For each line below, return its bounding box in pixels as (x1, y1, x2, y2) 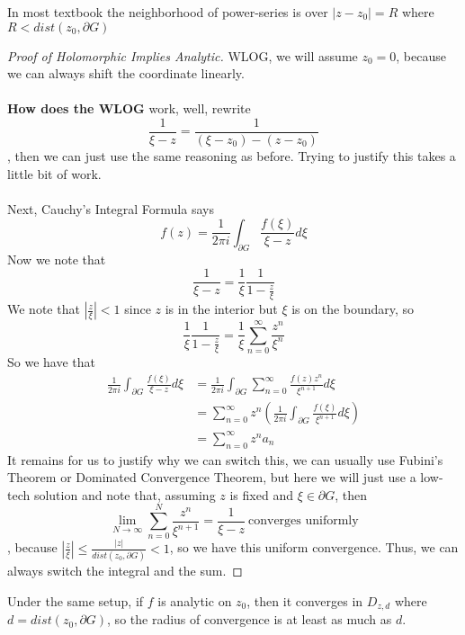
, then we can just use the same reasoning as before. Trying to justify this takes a (7, 147, 456, 165)
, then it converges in (246, 591, 363, 610)
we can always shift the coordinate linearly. (7, 64, 245, 83)
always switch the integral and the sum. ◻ (7, 561, 243, 580)
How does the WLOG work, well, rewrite (7, 99, 251, 118)
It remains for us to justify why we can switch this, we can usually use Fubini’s (7, 450, 443, 469)
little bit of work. (7, 164, 102, 183)
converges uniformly (248, 514, 359, 528)
